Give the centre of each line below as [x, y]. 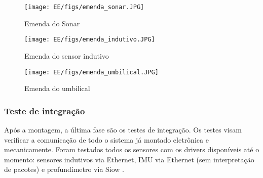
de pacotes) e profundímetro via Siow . [64, 169]
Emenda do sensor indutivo [67, 55]
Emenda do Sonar [52, 23]
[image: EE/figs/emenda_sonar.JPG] [84, 7]
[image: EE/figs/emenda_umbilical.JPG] [91, 72]
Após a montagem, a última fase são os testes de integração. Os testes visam [123, 129]
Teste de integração [45, 110]
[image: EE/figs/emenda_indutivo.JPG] [90, 40]
